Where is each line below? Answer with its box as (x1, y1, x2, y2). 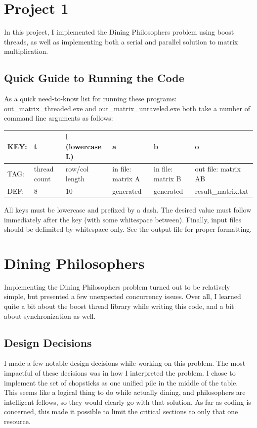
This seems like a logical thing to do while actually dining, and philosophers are (4, 387, 246, 397)
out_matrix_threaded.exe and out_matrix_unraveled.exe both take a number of (4, 103, 251, 113)
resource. (4, 416, 31, 426)
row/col (65, 164, 89, 174)
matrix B (154, 173, 181, 184)
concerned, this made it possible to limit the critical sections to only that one (4, 406, 238, 417)
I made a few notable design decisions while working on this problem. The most (4, 358, 246, 368)
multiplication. (4, 46, 48, 56)
